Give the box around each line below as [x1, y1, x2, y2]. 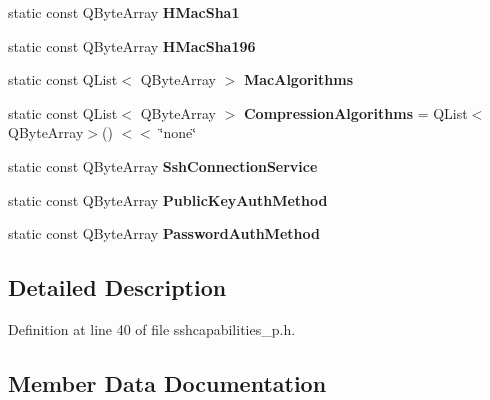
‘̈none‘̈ [159, 122, 197, 143]
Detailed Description [8, 272, 227, 303]
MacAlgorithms [243, 69, 354, 90]
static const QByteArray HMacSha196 [8, 35, 256, 56]
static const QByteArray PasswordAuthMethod [8, 223, 320, 244]
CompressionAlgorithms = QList [243, 102, 468, 123]
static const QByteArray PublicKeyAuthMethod [8, 189, 328, 210]
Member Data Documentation [8, 367, 327, 398]
